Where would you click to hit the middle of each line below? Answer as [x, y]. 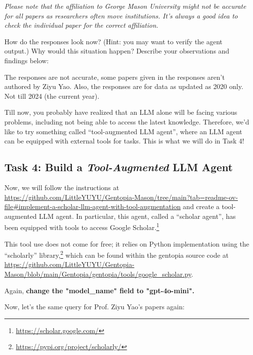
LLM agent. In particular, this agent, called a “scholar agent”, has [137, 216]
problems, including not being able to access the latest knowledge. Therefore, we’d [127, 121]
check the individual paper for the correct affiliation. [81, 25]
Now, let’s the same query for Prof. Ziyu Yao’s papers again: [94, 307]
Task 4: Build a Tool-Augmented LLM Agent [119, 167]
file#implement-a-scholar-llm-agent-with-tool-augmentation [93, 206]
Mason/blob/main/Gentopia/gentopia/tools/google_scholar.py [98, 274]
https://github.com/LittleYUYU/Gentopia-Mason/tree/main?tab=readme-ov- [121, 197]
